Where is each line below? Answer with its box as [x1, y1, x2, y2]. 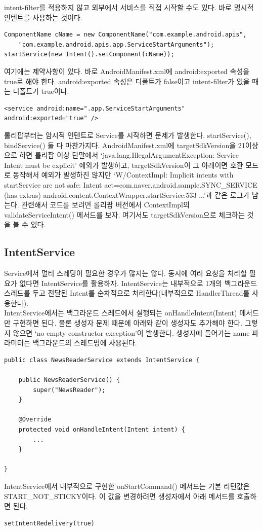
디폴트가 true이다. [13, 86, 69, 96]
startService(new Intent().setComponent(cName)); [4, 51, 174, 58]
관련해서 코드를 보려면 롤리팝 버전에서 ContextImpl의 [21, 199, 190, 210]
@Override [18, 416, 52, 423]
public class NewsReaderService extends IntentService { [4, 356, 200, 364]
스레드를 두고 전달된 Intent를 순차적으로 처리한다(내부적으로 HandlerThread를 [4, 288, 250, 298]
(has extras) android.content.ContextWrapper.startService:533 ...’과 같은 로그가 [4, 189, 250, 200]
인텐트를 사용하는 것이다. [4, 12, 82, 22]
